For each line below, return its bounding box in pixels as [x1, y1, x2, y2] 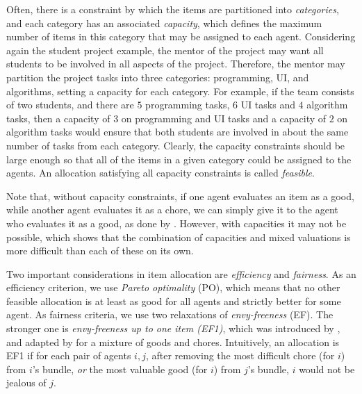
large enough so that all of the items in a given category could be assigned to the [6, 151, 352, 166]
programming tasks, [145, 97, 230, 112]
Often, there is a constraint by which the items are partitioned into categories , [6, 2, 339, 16]
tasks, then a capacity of [6, 110, 110, 125]
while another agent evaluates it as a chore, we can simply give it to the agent [6, 202, 338, 217]
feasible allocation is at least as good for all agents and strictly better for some [6, 293, 341, 308]
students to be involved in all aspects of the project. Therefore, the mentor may [6, 56, 345, 71]
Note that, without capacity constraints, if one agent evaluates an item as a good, [6, 188, 354, 203]
